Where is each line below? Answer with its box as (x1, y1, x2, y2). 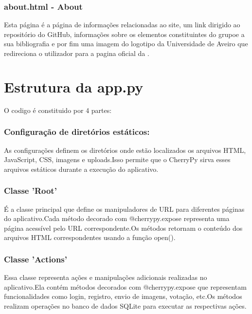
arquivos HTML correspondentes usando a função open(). (4, 232, 176, 242)
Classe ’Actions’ (4, 253, 68, 265)
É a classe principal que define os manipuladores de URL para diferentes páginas (4, 203, 245, 214)
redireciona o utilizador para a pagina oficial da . (4, 48, 149, 58)
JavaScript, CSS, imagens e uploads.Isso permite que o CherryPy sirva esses (4, 154, 231, 165)
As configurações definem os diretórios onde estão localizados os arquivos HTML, (4, 145, 246, 155)
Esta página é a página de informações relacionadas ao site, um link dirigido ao (4, 19, 240, 30)
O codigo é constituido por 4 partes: (4, 105, 112, 115)
